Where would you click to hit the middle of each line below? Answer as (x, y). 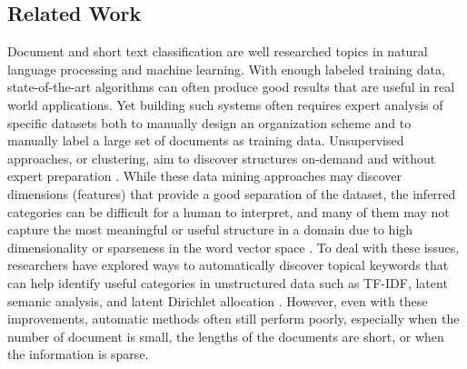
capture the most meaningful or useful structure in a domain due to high (210, 229)
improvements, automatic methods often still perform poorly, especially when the (233, 319)
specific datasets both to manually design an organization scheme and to (209, 122)
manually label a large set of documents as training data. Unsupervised (206, 140)
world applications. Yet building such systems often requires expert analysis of (225, 104)
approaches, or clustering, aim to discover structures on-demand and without (222, 158)
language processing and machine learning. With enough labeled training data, (226, 69)
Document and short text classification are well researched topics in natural (218, 51)
